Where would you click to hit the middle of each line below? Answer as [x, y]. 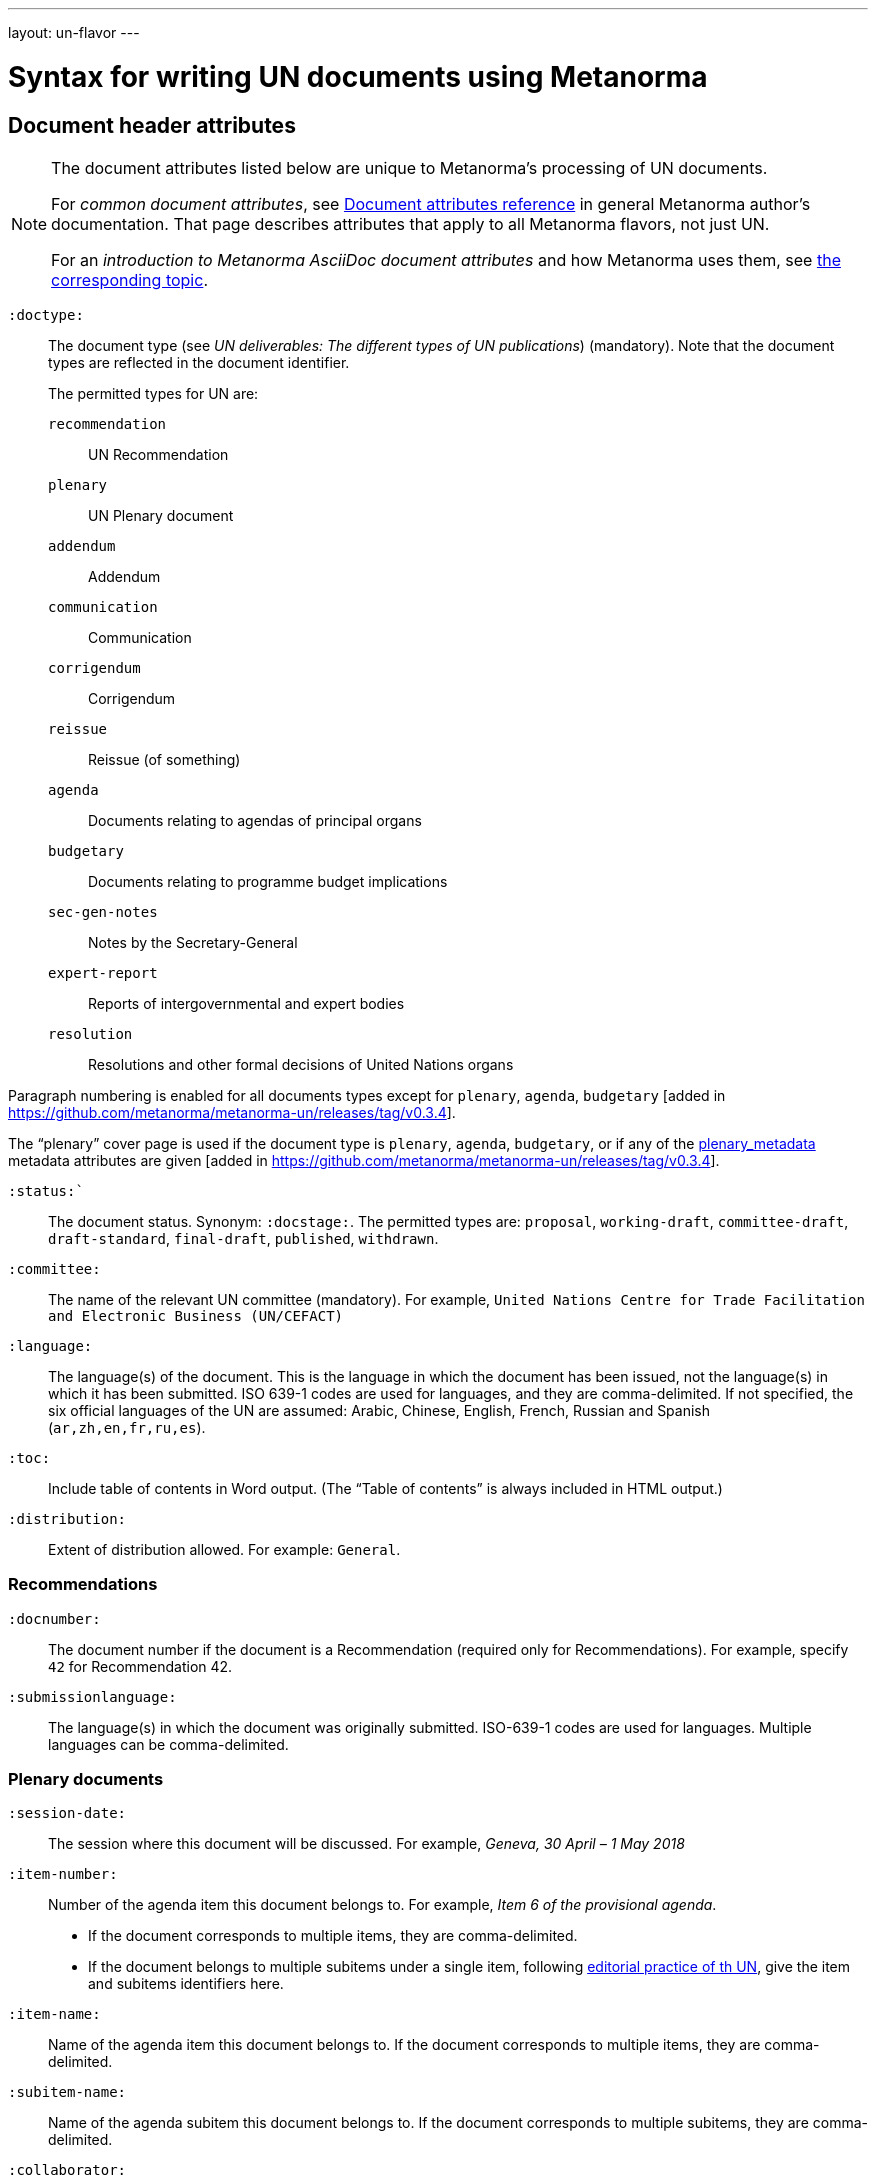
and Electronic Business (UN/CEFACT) [196, 1315]
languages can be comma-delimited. [168, 1744]
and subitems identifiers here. [186, 1984]
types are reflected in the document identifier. [199, 362]
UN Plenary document [161, 515]
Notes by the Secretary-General [193, 942]
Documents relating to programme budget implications [268, 881]
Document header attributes [152, 125]
